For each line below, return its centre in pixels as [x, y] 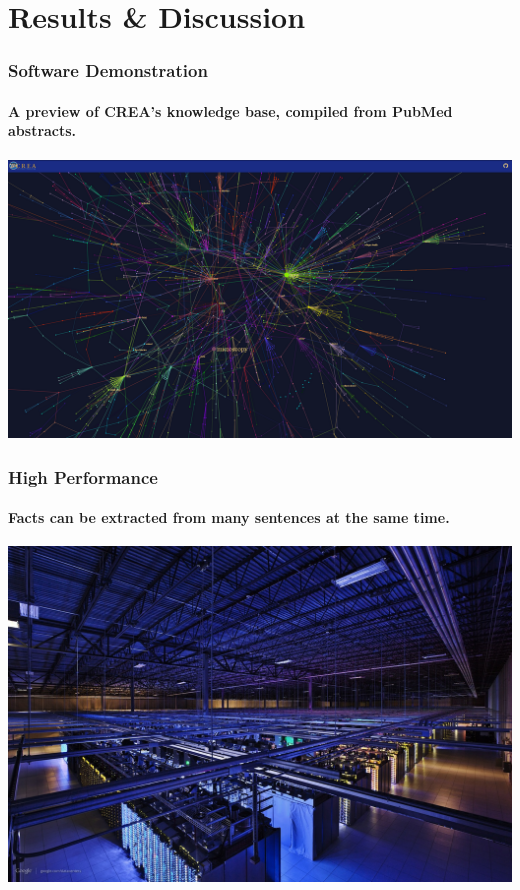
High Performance [83, 476]
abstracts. [42, 130]
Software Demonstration [108, 70]
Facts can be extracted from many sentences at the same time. [229, 517]
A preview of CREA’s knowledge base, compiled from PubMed [230, 110]
